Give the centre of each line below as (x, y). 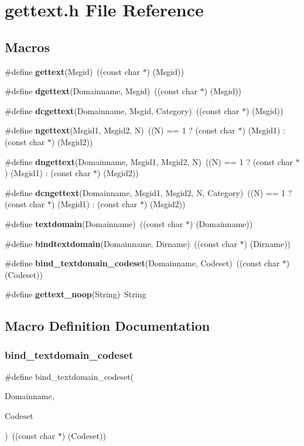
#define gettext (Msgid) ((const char (72, 71)
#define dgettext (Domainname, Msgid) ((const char (101, 91)
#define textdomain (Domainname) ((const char (94, 223)
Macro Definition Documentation (107, 326)
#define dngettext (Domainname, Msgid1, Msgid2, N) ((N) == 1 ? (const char (149, 161)
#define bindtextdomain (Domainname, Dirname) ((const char (121, 243)
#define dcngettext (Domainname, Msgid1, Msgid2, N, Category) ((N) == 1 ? (148, 192)
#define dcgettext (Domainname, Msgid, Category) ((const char (122, 110)
